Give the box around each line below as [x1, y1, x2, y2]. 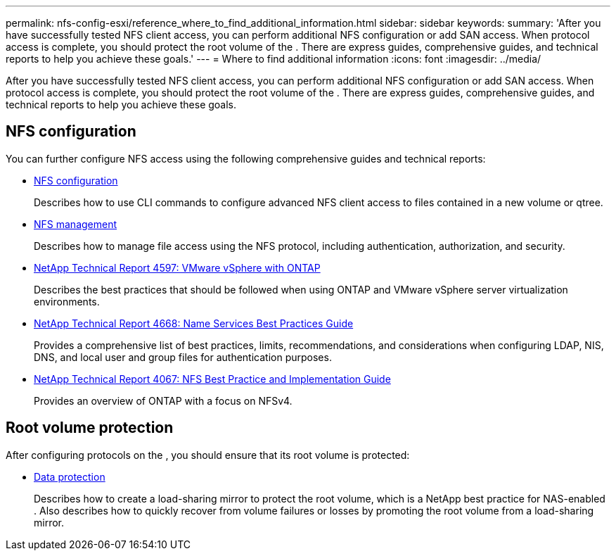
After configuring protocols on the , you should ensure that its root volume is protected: [6, 448, 410, 461]
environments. [34, 295, 100, 308]
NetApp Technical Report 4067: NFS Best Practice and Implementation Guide [34, 372, 391, 385]
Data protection [34, 470, 105, 483]
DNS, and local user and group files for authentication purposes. [34, 350, 332, 363]
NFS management [34, 217, 117, 230]
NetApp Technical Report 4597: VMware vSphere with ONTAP [34, 261, 321, 274]
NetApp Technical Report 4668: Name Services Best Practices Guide [34, 317, 354, 329]
